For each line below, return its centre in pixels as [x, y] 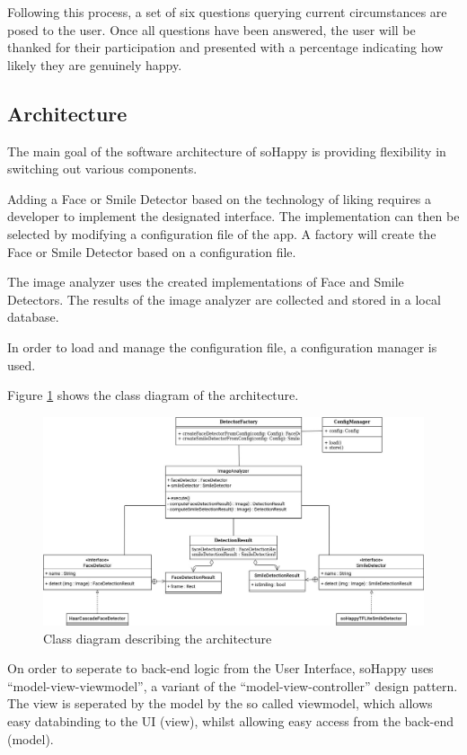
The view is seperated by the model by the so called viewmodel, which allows [220, 703]
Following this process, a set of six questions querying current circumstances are [227, 12]
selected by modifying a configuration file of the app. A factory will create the [222, 233]
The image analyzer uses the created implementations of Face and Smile [206, 282]
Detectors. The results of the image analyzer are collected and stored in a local [224, 299]
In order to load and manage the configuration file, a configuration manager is [222, 346]
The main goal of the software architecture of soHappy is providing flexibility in [227, 151]
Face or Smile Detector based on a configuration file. [152, 251]
